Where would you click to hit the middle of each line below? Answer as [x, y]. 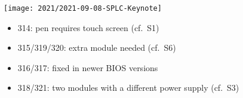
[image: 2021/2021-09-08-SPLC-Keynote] [83, 8]
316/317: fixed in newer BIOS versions [88, 67]
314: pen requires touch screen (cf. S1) [88, 27]
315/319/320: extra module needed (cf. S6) [97, 48]
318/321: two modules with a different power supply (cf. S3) [128, 88]
